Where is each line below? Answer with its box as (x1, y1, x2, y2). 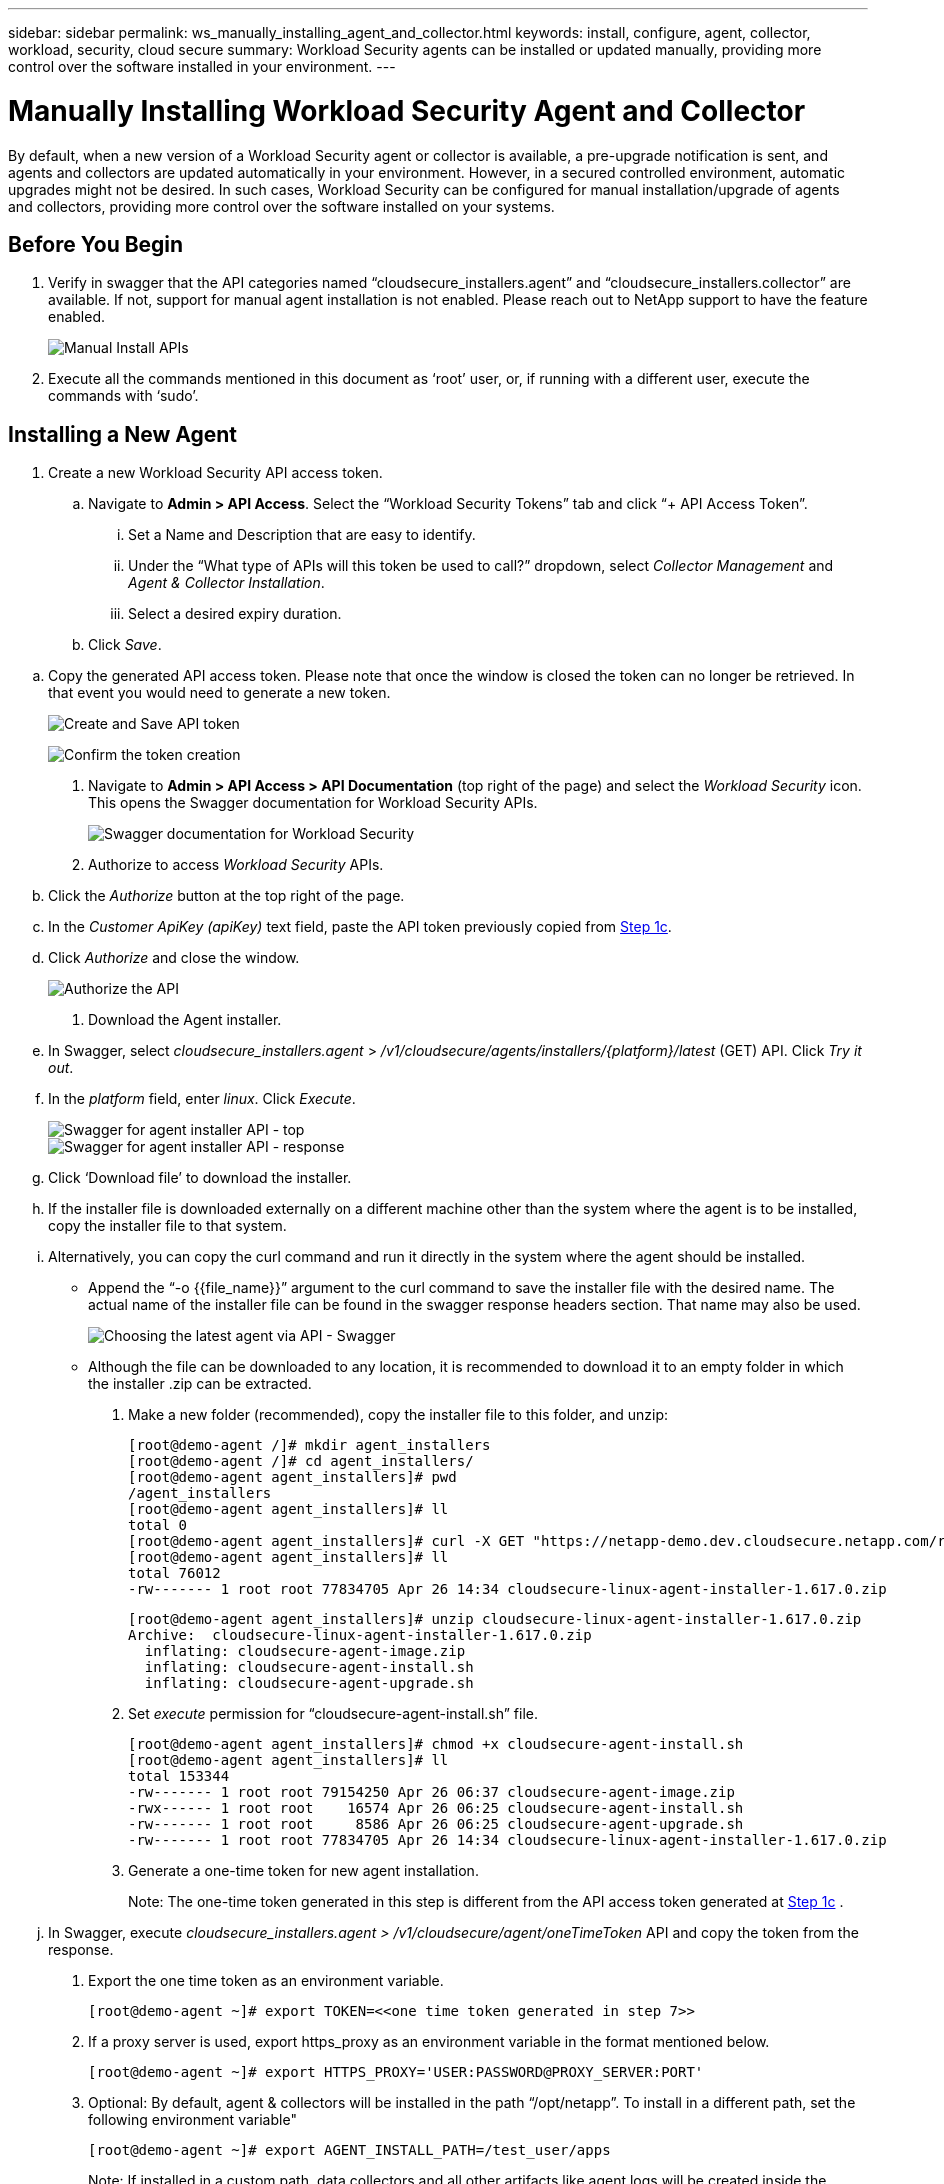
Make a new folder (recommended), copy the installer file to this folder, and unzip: (128, 1406, 669, 1424)
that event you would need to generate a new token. (48, 684, 391, 702)
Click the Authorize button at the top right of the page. (48, 887, 405, 905)
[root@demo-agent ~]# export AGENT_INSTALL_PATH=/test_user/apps (88, 2142, 611, 2159)
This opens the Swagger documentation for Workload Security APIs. (88, 794, 538, 812)
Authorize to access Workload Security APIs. (88, 856, 384, 874)
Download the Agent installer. (88, 1011, 282, 1029)
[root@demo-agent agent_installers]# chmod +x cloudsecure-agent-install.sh (128, 1736, 744, 1753)
